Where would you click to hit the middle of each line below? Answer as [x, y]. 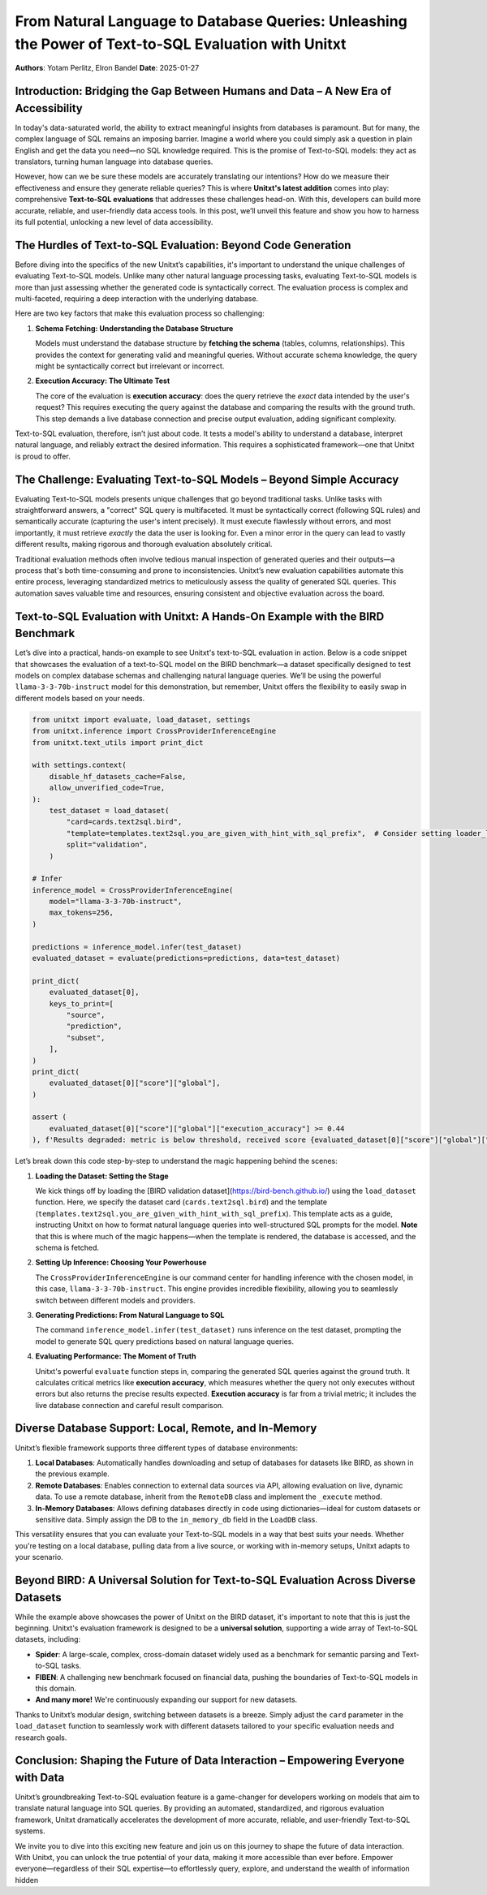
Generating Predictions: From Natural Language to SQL [130, 1315]
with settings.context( [80, 765]
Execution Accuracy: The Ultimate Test [103, 381]
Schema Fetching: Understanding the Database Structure [134, 328]
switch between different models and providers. [115, 1300]
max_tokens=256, [81, 913]
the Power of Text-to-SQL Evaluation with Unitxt [181, 44]
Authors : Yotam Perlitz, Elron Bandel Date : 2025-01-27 [107, 68]
